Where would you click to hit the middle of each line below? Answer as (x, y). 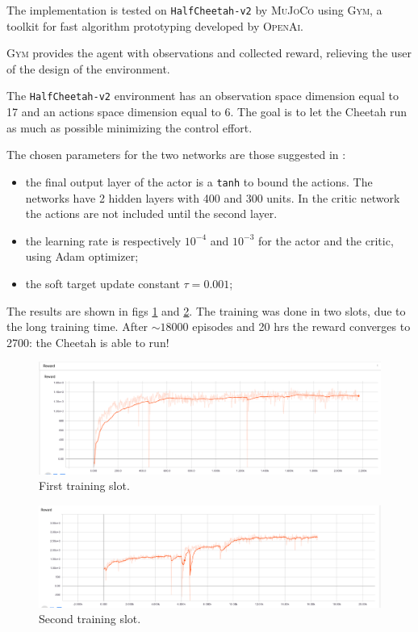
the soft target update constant (102, 283)
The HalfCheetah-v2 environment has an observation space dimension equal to (203, 96)
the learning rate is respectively (103, 240)
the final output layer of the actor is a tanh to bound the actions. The (199, 181)
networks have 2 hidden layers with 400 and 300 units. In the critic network (213, 197)
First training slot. (84, 486)
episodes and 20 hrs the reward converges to (301, 326)
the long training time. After (77, 326)
